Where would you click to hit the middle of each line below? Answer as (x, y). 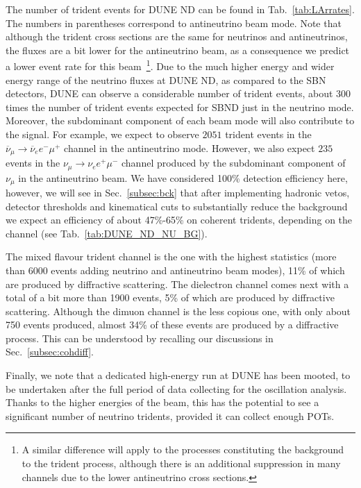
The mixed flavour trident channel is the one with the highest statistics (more (171, 256)
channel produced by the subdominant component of (234, 163)
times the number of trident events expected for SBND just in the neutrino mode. (180, 107)
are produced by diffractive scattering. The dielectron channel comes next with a (177, 284)
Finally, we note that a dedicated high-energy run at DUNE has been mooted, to (178, 375)
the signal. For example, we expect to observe (102, 134)
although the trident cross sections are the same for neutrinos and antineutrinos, (177, 36)
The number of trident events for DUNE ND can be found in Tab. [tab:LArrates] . (180, 9)
